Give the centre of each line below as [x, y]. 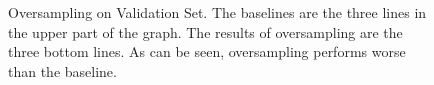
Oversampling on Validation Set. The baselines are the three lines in [217, 12]
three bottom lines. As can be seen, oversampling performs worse [207, 51]
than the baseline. [62, 70]
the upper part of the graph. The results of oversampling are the [205, 31]
